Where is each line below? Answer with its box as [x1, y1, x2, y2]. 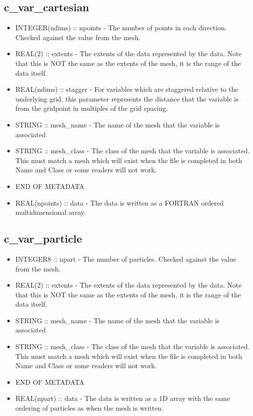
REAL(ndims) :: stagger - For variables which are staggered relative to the [15, 84, 238, 94]
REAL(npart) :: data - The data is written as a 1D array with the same [15, 393, 230, 403]
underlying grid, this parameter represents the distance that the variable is [15, 93, 239, 104]
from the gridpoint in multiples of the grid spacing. [15, 103, 168, 113]
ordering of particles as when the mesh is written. [15, 403, 164, 413]
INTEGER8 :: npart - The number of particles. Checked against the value [15, 253, 236, 264]
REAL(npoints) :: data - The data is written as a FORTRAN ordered [15, 197, 224, 208]
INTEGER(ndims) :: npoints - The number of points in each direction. [15, 22, 227, 33]
